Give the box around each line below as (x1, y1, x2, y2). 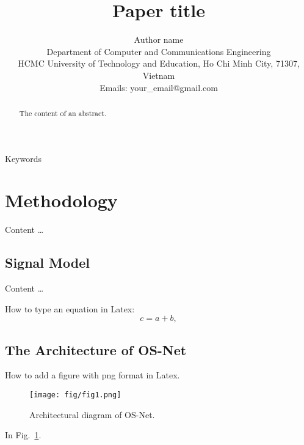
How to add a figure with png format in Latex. (5, 369, 180, 381)
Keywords (5, 152, 42, 164)
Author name (134, 33, 184, 46)
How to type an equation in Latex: (5, 302, 135, 315)
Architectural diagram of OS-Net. (29, 408, 155, 421)
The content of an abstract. (19, 108, 107, 118)
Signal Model (5, 253, 90, 272)
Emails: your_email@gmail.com (100, 81, 218, 94)
